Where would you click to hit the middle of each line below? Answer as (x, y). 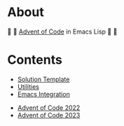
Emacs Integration (43, 94)
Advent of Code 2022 (49, 107)
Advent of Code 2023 (49, 115)
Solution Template (43, 79)
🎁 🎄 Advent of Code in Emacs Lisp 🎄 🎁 (62, 31)
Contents (35, 60)
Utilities (28, 86)
